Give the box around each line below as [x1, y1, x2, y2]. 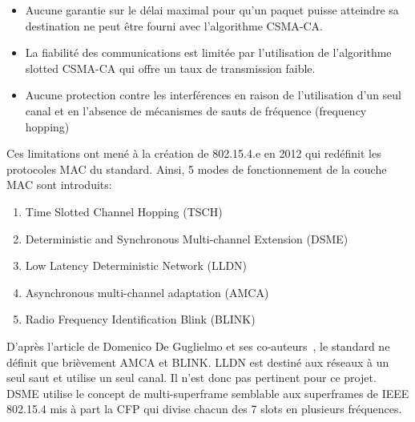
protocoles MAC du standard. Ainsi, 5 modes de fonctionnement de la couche [6, 160, 387, 177]
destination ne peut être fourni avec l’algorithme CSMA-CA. [25, 17, 324, 34]
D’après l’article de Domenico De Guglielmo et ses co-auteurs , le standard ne [6, 337, 390, 354]
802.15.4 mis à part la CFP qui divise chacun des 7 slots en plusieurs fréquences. [6, 400, 402, 417]
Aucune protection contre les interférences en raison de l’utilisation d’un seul [25, 86, 401, 103]
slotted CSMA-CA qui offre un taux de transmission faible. [25, 59, 316, 76]
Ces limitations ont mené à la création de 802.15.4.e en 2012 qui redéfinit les [6, 145, 381, 162]
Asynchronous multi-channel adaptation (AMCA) [25, 283, 269, 300]
